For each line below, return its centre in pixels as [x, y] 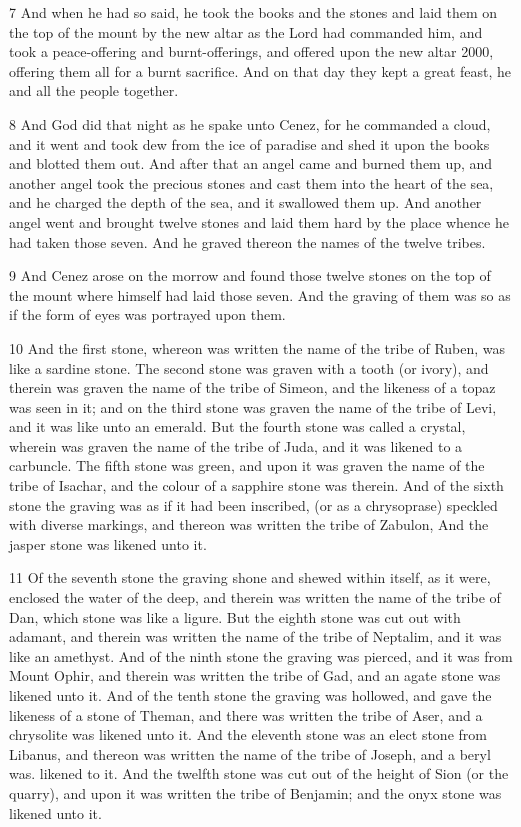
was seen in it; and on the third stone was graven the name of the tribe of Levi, [253, 406]
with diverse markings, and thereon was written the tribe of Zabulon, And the [249, 524]
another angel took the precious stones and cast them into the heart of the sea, [251, 182]
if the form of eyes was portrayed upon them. [147, 314]
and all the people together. [94, 90]
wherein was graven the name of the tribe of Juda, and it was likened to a [236, 445]
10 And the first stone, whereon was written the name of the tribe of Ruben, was [257, 347]
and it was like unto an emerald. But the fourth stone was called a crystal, [237, 426]
